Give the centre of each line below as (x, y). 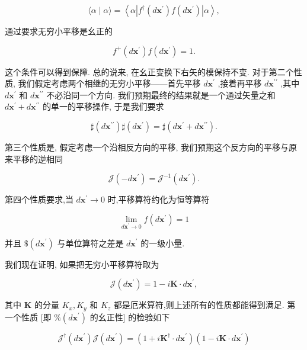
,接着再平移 (240, 83)
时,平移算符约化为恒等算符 (159, 199)
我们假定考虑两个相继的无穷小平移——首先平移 (109, 83)
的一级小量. (163, 243)
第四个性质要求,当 (39, 199)
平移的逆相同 (38, 158)
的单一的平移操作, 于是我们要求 (103, 106)
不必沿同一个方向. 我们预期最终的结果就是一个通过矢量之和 (161, 94)
